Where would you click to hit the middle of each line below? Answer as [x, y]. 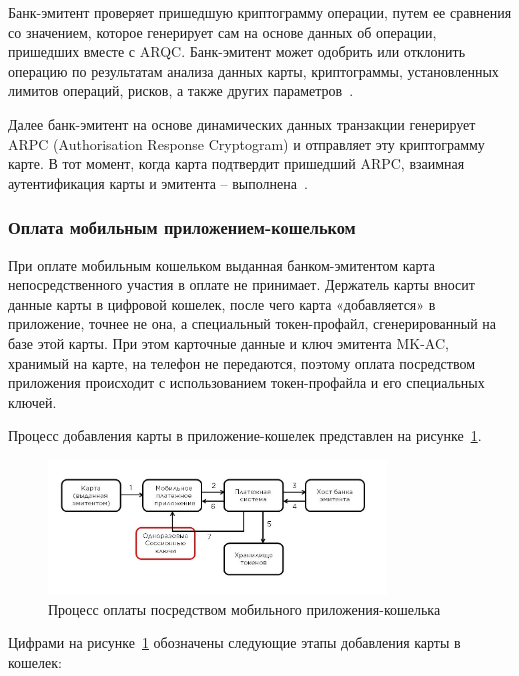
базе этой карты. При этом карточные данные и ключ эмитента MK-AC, [228, 342]
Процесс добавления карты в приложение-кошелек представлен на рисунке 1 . [245, 435]
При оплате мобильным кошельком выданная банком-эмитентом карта [221, 264]
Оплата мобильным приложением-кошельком [182, 227]
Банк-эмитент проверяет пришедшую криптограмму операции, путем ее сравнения [260, 12]
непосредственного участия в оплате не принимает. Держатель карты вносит [241, 284]
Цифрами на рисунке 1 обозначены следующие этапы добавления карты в [234, 642]
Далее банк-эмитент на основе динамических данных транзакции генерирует [242, 123]
